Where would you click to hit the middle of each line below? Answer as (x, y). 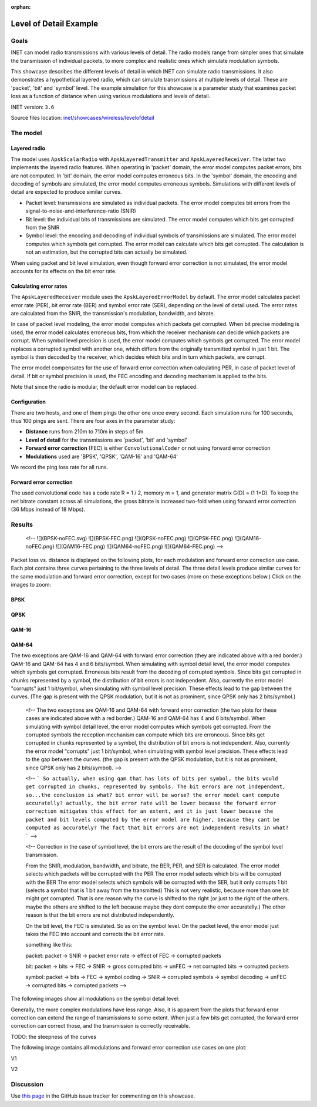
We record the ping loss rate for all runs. (60, 467)
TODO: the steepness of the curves (54, 1037)
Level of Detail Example (55, 23)
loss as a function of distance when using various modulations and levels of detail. (111, 96)
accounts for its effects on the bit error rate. (64, 271)
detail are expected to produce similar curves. (66, 192)
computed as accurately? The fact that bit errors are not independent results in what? (157, 828)
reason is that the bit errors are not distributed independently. (100, 915)
